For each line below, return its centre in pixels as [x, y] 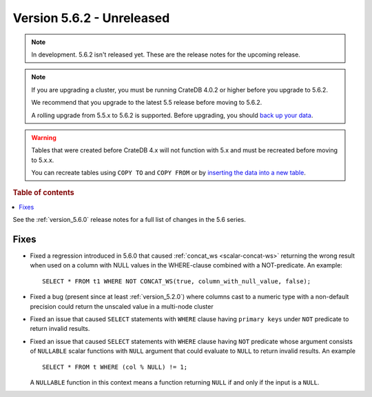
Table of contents [44, 193]
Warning [44, 137]
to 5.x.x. [43, 160]
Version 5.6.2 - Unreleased [91, 18]
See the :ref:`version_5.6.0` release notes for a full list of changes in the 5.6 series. [129, 220]
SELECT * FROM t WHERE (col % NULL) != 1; [115, 367]
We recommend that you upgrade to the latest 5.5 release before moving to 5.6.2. [147, 103]
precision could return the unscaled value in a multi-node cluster [122, 306]
